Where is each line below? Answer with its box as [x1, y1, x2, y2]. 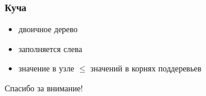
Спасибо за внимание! [5, 82, 83, 94]
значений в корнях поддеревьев [90, 62, 202, 74]
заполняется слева [18, 42, 83, 54]
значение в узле [18, 62, 74, 74]
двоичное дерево [18, 23, 78, 35]
